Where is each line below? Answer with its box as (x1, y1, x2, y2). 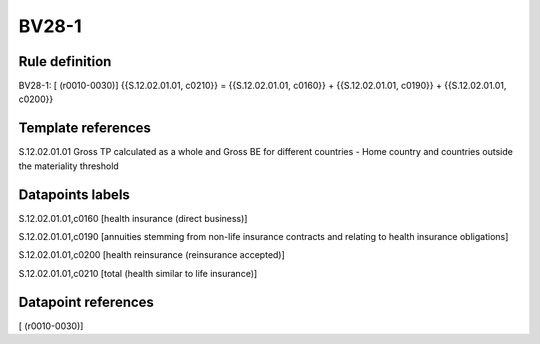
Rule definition (18, 53, 112, 70)
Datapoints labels (18, 186, 130, 203)
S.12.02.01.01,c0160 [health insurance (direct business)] (18, 212, 248, 224)
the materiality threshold (18, 160, 119, 172)
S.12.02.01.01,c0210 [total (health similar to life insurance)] (18, 267, 258, 279)
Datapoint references (18, 293, 155, 310)
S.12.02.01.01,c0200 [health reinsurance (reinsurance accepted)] (18, 249, 285, 261)
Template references (18, 120, 152, 137)
